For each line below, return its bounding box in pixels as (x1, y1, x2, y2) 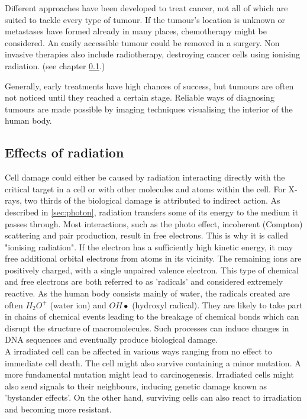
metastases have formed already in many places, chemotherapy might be (5, 25, 267, 37)
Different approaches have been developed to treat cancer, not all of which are (5, 2, 288, 14)
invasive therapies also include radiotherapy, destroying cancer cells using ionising (5, 48, 300, 60)
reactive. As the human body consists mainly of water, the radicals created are (5, 287, 290, 299)
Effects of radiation (5, 143, 124, 162)
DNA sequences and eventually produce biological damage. (5, 333, 218, 346)
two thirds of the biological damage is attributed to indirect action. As (24, 194, 280, 207)
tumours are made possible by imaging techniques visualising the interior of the (5, 102, 293, 115)
